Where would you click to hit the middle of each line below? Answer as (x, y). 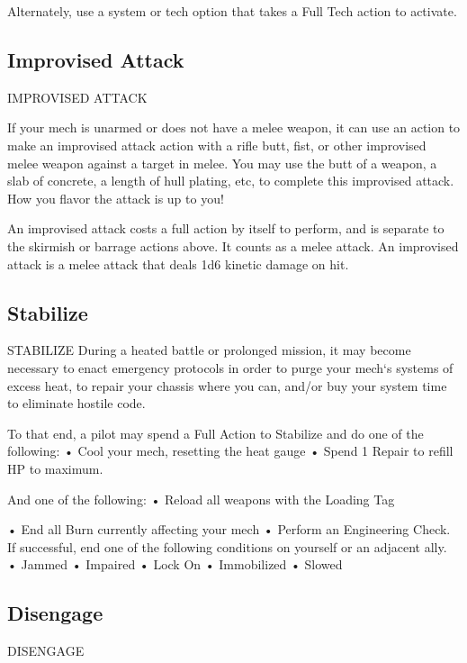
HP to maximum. (55, 468)
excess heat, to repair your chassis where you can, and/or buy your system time (227, 385)
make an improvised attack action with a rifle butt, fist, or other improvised (217, 145)
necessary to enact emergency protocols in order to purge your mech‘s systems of (230, 367)
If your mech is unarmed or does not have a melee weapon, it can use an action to (234, 127)
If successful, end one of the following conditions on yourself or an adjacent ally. (227, 546)
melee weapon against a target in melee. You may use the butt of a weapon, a (222, 163)
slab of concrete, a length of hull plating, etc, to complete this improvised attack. (231, 181)
